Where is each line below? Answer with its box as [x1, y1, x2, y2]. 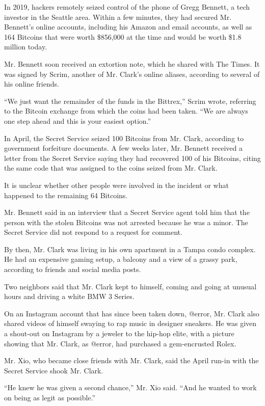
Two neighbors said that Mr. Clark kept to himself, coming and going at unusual [4, 281, 257, 291]
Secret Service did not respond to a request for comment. [4, 227, 182, 237]
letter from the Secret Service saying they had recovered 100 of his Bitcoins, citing [4, 152, 261, 163]
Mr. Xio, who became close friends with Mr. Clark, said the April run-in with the [4, 355, 259, 366]
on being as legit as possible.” [4, 392, 96, 402]
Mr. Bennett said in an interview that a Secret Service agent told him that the [4, 207, 250, 218]
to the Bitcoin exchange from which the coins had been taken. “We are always [4, 105, 248, 116]
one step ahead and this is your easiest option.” [4, 115, 151, 126]
